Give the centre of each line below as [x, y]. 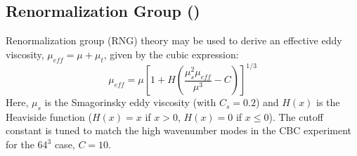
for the [20, 144]
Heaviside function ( [49, 116]
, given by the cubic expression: [171, 54]
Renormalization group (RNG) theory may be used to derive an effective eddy [174, 40]
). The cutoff [296, 116]
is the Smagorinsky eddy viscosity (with [130, 102]
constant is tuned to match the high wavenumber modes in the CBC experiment [179, 130]
